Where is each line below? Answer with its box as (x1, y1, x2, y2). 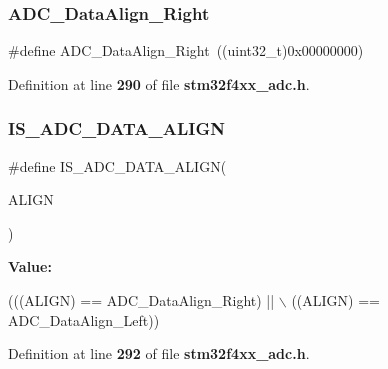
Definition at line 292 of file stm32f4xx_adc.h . (8, 343, 310, 364)
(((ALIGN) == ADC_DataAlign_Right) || (8, 290, 275, 310)
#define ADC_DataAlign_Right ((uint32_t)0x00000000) (8, 40, 364, 61)
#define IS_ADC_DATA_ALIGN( (8, 155, 227, 176)
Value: (8, 256, 52, 277)
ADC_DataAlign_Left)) (8, 309, 160, 330)
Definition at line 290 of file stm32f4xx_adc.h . (8, 73, 310, 94)
